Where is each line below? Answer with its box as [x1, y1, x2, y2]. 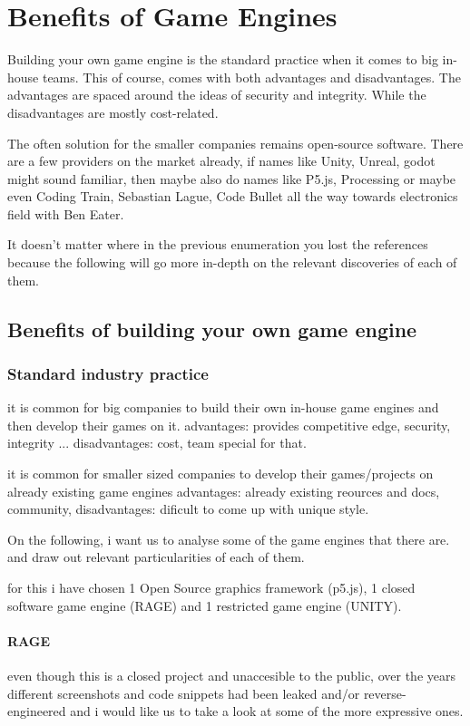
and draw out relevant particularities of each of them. [7, 547, 305, 566]
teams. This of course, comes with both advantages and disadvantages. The [42, 67, 461, 86]
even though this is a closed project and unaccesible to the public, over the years [7, 665, 455, 684]
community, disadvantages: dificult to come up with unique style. [7, 499, 369, 518]
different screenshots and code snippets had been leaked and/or [7, 683, 360, 702]
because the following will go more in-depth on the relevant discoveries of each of [7, 253, 457, 272]
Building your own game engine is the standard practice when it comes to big [7, 50, 438, 69]
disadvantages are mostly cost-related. [7, 102, 219, 121]
